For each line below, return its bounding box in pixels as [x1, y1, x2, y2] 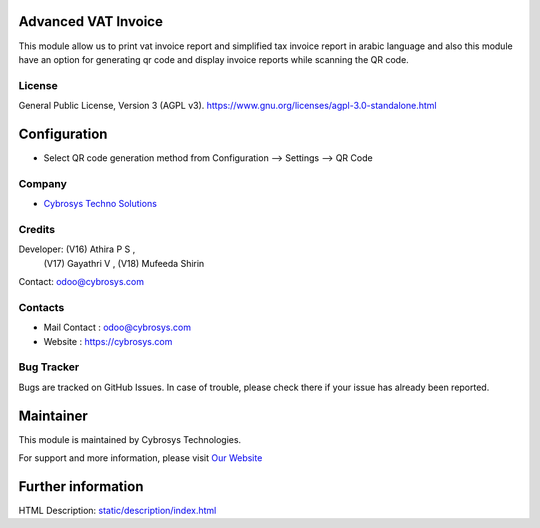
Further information [18, 478, 144, 495]
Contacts [18, 300, 65, 314]
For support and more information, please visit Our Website [18, 451, 263, 464]
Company [18, 176, 67, 190]
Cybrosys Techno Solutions [43, 198, 157, 210]
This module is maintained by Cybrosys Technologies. [18, 433, 242, 445]
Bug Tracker [18, 360, 80, 374]
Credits [18, 222, 55, 236]
